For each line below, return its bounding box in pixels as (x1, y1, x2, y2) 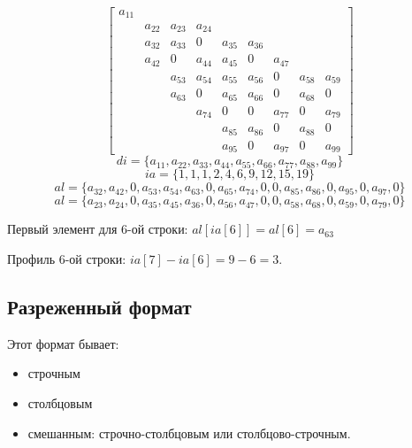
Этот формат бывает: (7, 334, 119, 352)
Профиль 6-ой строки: (7, 249, 126, 267)
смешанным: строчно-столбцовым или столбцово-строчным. (27, 423, 351, 442)
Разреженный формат (7, 292, 192, 320)
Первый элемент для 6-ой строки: (7, 220, 188, 238)
